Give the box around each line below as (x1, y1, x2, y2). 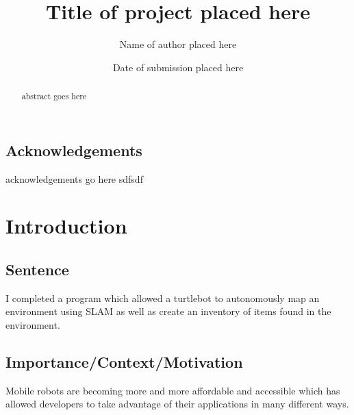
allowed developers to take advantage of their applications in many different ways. (5, 397, 349, 411)
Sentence (5, 258, 69, 279)
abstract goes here (21, 90, 87, 102)
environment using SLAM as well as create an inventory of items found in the (5, 304, 331, 318)
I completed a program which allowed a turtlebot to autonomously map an (5, 290, 320, 305)
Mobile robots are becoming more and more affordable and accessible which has (5, 383, 340, 397)
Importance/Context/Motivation (5, 351, 243, 372)
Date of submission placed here (112, 60, 244, 74)
